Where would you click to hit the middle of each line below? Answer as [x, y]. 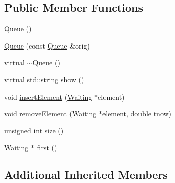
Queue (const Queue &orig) [47, 45]
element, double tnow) [137, 113]
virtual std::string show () [44, 79]
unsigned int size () [34, 130]
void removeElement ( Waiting [50, 113]
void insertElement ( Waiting [48, 96]
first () [47, 147]
